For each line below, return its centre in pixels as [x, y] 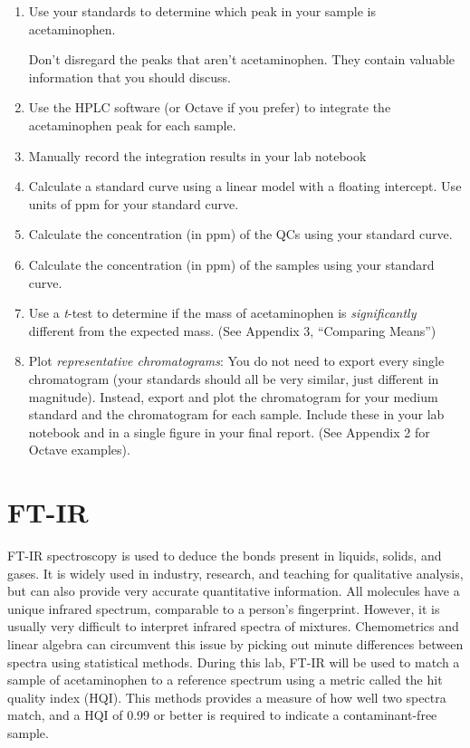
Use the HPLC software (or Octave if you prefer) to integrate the [210, 107]
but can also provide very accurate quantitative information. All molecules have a [234, 591]
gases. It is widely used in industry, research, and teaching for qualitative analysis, [235, 573]
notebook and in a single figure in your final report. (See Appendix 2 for [229, 432]
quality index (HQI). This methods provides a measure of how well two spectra [227, 697]
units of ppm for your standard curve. [134, 203]
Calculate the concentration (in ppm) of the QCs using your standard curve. [240, 234]
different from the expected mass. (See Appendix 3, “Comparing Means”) [232, 330]
